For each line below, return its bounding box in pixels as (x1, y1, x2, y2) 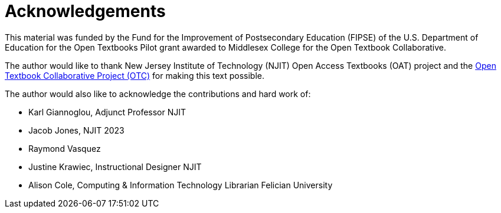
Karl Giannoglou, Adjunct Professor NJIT (28, 106, 186, 117)
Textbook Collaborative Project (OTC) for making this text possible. (5, 70, 264, 81)
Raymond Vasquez (28, 143, 101, 154)
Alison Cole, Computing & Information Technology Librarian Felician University (28, 179, 333, 190)
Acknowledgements (5, 1, 166, 21)
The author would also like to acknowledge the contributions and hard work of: (5, 88, 311, 99)
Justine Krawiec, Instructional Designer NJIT (28, 161, 202, 172)
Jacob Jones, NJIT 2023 (28, 125, 125, 135)
